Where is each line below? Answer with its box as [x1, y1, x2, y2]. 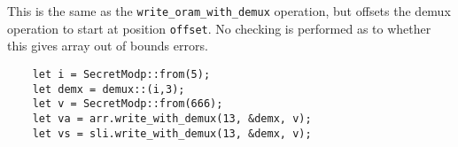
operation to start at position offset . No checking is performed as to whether [7, 19, 431, 37]
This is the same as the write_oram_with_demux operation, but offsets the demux [7, 2, 451, 19]
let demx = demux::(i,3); [32, 82, 185, 96]
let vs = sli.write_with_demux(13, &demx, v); [32, 127, 312, 140]
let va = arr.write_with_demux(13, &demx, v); [32, 112, 312, 125]
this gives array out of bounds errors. [7, 36, 208, 55]
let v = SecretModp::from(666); [32, 97, 223, 111]
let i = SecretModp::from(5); [32, 67, 211, 81]
